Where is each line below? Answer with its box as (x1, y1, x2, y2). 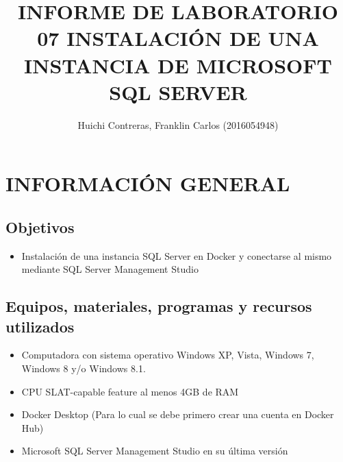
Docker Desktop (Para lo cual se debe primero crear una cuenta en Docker (21, 407, 334, 422)
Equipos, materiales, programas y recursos (5, 295, 312, 317)
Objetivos (5, 216, 75, 237)
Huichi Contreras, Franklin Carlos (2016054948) (77, 117, 279, 132)
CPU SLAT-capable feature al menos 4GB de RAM (21, 384, 239, 398)
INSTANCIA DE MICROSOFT (24, 51, 332, 79)
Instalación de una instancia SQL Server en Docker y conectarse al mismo (21, 248, 332, 263)
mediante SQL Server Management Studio (21, 262, 199, 276)
